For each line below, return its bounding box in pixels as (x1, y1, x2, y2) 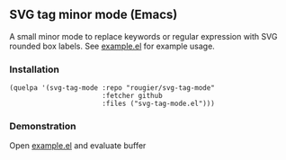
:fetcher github (102, 92, 164, 101)
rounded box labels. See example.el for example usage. (9, 40, 216, 51)
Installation (9, 63, 60, 76)
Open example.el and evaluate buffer (9, 140, 147, 151)
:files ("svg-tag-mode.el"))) (102, 99, 216, 109)
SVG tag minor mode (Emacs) (9, 7, 178, 22)
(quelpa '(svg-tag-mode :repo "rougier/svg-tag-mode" (9, 84, 216, 93)
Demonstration (9, 120, 76, 133)
